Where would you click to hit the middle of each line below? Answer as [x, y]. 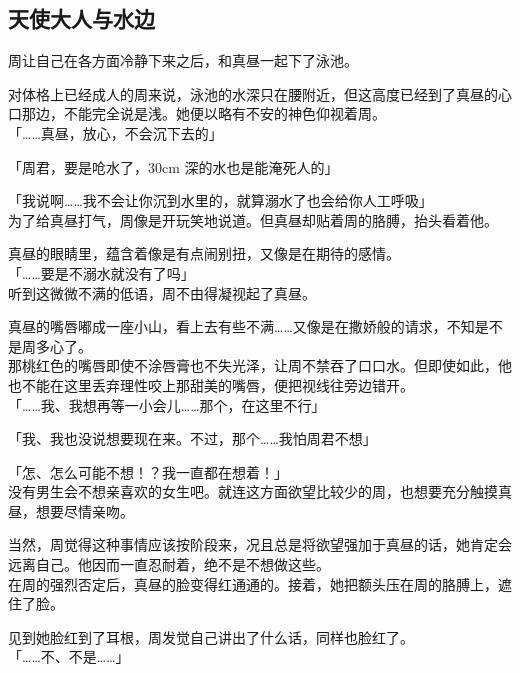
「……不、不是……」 [69, 656]
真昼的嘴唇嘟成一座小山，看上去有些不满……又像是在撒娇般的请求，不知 [241, 326]
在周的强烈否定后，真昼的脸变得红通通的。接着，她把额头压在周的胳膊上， [253, 583]
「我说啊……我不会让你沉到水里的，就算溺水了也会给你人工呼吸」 [220, 200]
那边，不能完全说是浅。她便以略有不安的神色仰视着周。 [203, 113]
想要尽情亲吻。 [84, 510]
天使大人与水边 [81, 18]
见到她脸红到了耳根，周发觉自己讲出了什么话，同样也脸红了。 [211, 636]
